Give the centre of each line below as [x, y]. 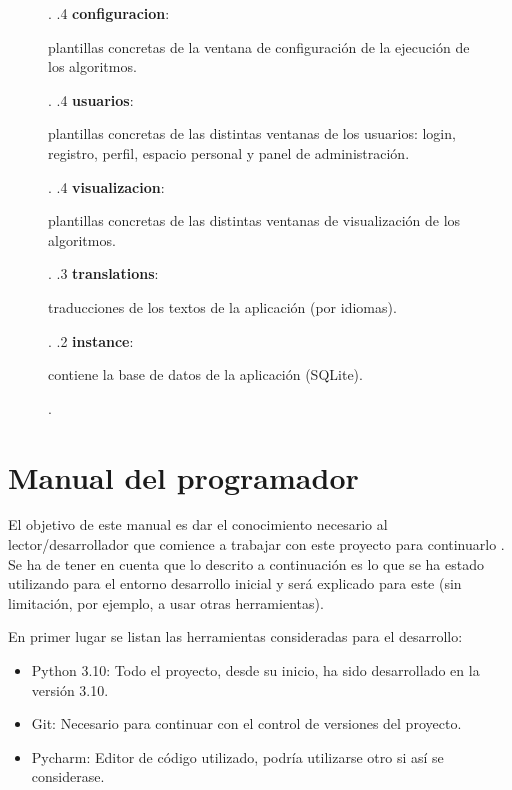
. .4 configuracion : [109, 13]
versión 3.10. [70, 689]
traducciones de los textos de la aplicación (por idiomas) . [222, 306]
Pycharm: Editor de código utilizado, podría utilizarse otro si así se [237, 756]
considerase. [68, 776]
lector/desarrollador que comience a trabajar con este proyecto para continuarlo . [256, 544]
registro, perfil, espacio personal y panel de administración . [229, 152]
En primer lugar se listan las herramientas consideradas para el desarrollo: [235, 636]
